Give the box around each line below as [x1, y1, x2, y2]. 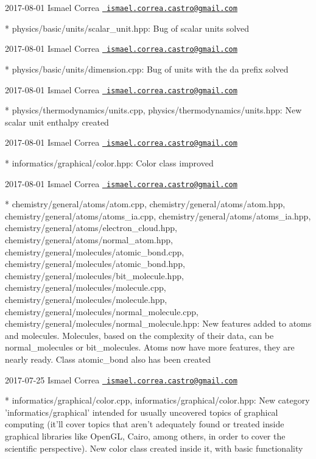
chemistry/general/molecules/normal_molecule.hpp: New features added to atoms [5, 317, 312, 330]
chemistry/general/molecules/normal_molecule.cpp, [5, 305, 198, 318]
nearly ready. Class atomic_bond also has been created [5, 352, 211, 365]
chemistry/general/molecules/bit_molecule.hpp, [5, 269, 184, 282]
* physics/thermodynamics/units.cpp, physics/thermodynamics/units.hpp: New [5, 104, 302, 116]
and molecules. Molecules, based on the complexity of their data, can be [5, 329, 274, 341]
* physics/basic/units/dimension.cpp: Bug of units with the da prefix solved [5, 62, 289, 75]
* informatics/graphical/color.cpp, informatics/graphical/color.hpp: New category [5, 394, 310, 407]
